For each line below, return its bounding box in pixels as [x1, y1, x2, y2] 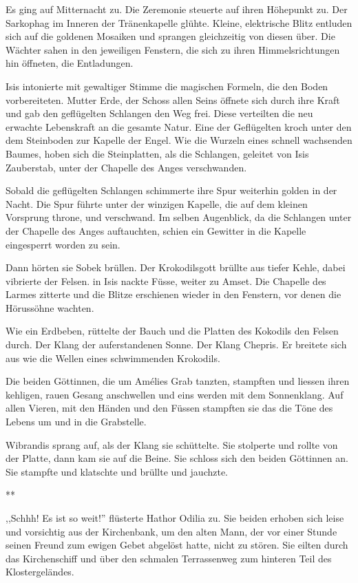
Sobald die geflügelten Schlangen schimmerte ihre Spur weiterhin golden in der [6, 183, 337, 198]
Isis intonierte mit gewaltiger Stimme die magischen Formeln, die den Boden [6, 78, 328, 93]
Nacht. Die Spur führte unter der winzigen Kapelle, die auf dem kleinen [6, 196, 308, 211]
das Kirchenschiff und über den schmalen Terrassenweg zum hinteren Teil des [6, 551, 332, 565]
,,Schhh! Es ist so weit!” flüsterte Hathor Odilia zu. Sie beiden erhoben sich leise [6, 511, 344, 524]
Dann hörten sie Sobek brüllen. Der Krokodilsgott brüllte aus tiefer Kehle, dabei [6, 260, 346, 275]
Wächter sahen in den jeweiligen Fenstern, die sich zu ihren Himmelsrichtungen [6, 42, 340, 56]
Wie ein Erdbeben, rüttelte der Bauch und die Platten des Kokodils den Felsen [6, 324, 339, 338]
